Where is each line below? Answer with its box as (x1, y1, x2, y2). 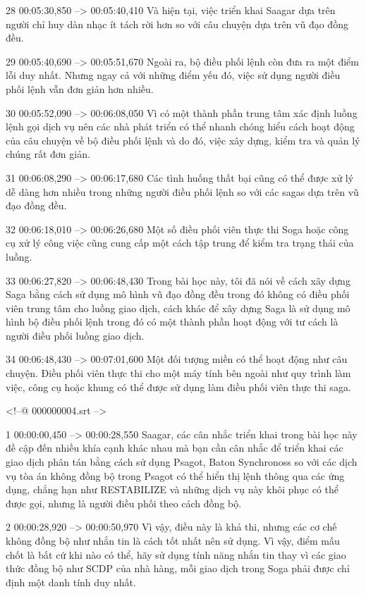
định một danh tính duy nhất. (6, 574, 136, 589)
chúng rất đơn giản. (6, 147, 90, 161)
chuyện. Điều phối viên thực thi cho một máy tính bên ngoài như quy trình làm (6, 366, 351, 380)
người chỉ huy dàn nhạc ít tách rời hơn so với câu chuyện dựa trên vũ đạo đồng (6, 16, 348, 31)
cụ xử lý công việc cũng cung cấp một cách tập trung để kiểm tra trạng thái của (6, 235, 354, 250)
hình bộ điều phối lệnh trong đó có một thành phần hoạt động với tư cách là (6, 314, 338, 329)
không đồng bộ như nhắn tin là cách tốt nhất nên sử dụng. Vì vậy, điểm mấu (6, 533, 340, 547)
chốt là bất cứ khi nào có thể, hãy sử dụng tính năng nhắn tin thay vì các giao (6, 547, 346, 562)
